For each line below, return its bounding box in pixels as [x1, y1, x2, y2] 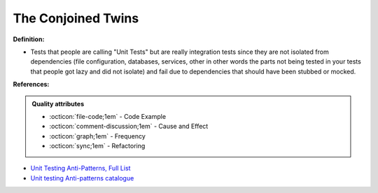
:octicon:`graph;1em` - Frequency [49, 131, 146, 140]
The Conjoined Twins [13, 10, 139, 26]
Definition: [13, 35, 45, 43]
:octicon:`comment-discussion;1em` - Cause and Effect [49, 122, 209, 131]
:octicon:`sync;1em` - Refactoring [49, 142, 146, 150]
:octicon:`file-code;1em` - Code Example [49, 112, 167, 120]
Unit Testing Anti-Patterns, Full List [30, 164, 131, 173]
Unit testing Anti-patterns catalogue [30, 173, 134, 182]
